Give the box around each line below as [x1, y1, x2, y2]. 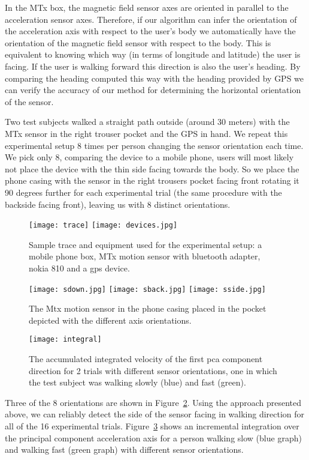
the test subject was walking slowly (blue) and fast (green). [29, 376, 246, 389]
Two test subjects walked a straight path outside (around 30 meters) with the [5, 115, 290, 128]
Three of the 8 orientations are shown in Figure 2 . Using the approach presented [5, 396, 302, 408]
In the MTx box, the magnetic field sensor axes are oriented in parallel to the [5, 1, 289, 13]
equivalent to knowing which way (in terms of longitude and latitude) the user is [5, 48, 301, 61]
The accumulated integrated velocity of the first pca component [29, 353, 263, 365]
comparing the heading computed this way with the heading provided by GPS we [5, 71, 304, 84]
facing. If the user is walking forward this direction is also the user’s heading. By [5, 59, 301, 72]
